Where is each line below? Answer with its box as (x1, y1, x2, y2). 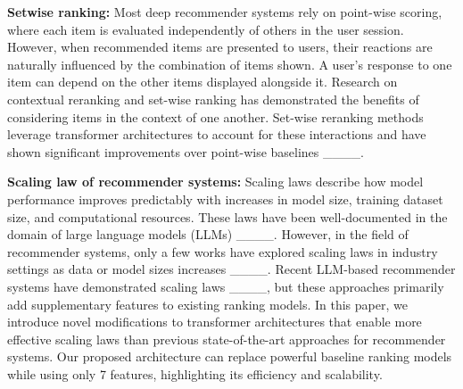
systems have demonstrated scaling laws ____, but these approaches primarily (7, 277, 444, 295)
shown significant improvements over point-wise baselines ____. (7, 142, 364, 161)
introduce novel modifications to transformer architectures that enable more (7, 312, 422, 331)
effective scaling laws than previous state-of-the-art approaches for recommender (7, 329, 446, 348)
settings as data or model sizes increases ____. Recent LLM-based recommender (7, 260, 456, 278)
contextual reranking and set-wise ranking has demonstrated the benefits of (7, 89, 419, 108)
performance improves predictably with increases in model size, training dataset (7, 189, 443, 208)
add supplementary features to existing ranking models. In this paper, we (7, 294, 408, 313)
